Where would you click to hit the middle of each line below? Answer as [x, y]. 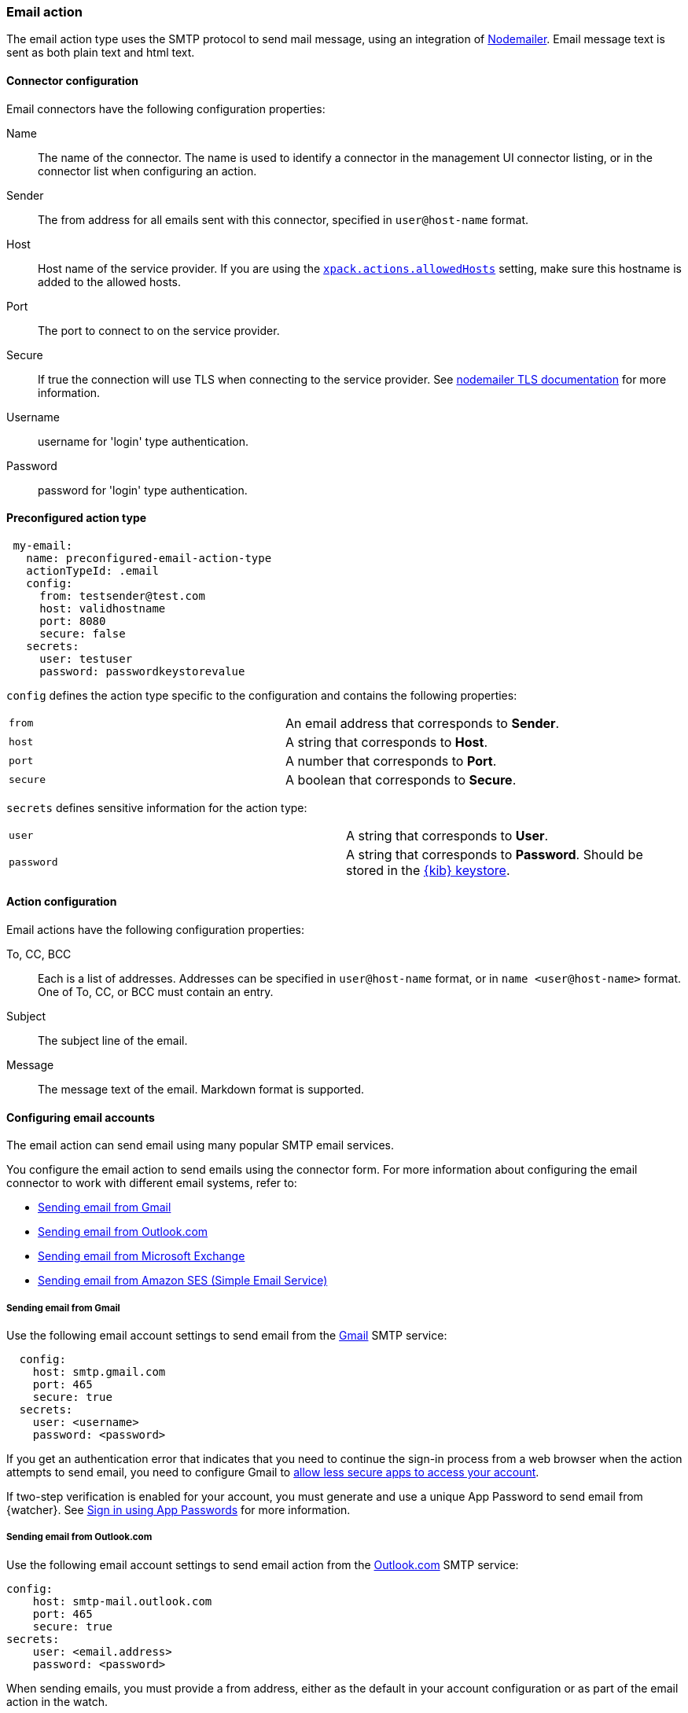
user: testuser [86, 658]
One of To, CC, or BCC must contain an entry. [156, 992]
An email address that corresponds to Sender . [423, 723]
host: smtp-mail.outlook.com [122, 1601]
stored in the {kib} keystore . [428, 870]
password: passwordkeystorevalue [142, 671]
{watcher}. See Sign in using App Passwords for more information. [178, 1510]
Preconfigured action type [77, 518]
